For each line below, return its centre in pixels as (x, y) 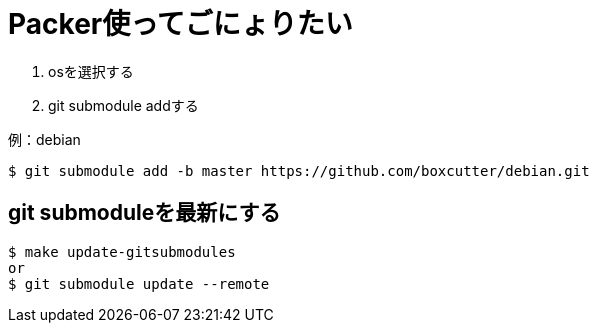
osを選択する (91, 71)
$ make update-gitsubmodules (122, 251)
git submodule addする (123, 105)
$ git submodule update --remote (139, 283)
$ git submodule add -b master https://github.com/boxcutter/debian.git (299, 170)
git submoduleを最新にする (144, 213)
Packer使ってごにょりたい (180, 24)
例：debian (44, 139)
